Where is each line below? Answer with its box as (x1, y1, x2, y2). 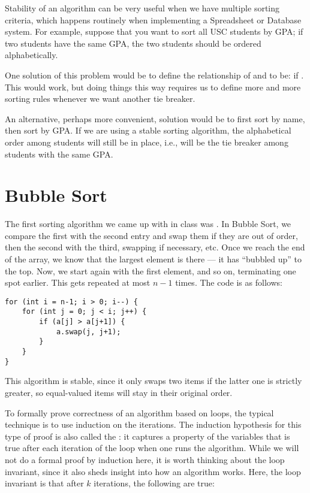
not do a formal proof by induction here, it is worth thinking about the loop (5, 453, 285, 465)
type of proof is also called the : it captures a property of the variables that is (5, 430, 290, 442)
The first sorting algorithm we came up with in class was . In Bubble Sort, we (5, 217, 291, 230)
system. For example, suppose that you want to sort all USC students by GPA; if (5, 25, 303, 38)
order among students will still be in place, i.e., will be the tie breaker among (5, 135, 288, 148)
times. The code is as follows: (175, 276, 282, 289)
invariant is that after (5, 477, 84, 489)
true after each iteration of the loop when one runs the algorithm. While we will (5, 441, 299, 454)
